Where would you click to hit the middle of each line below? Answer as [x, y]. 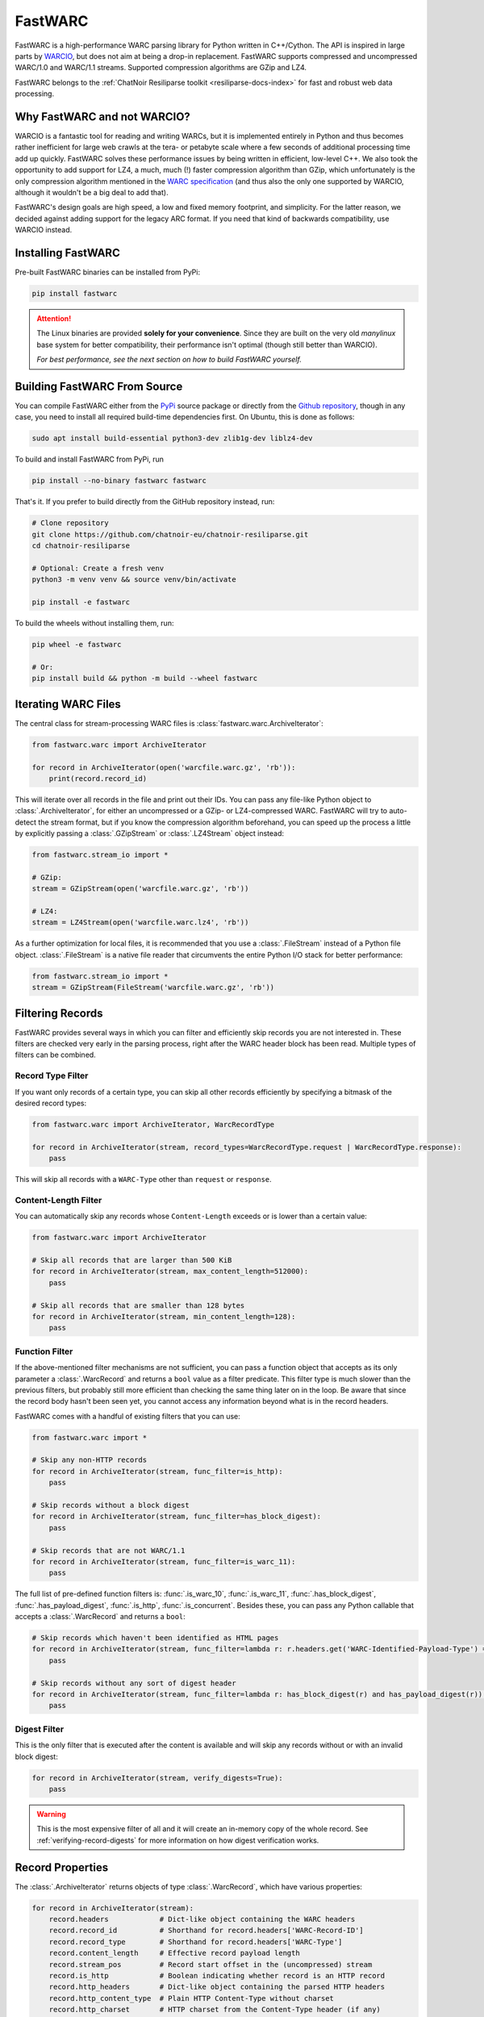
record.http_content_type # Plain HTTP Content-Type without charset [192, 1998]
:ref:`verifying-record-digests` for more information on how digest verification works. [178, 1840]
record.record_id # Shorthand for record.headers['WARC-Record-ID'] [207, 1931]
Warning [51, 1814]
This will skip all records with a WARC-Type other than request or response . [143, 1180]
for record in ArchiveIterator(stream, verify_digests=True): [157, 1778]
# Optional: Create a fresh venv [98, 568]
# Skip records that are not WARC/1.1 [108, 1550]
